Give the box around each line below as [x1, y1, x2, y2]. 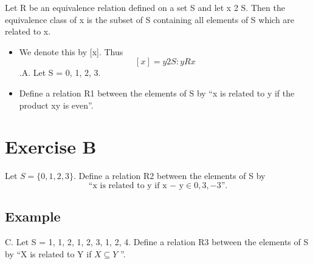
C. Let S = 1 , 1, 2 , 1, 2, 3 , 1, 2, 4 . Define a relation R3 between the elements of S [5, 235, 309, 248]
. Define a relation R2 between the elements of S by [74, 169, 266, 182]
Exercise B [5, 134, 97, 159]
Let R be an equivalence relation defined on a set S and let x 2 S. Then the [5, 1, 285, 13]
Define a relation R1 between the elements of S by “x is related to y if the [19, 86, 295, 99]
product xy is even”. [19, 98, 94, 111]
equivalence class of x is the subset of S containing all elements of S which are [5, 13, 295, 25]
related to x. [5, 25, 51, 38]
